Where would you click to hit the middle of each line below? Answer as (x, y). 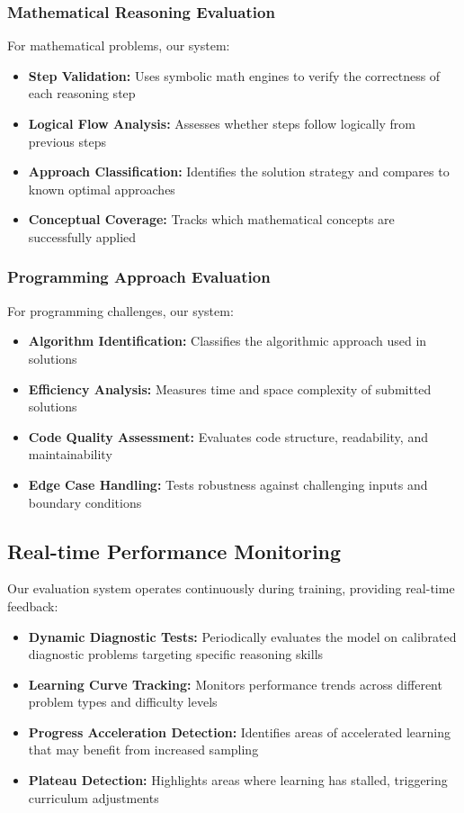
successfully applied (82, 236)
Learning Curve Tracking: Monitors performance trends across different (235, 684)
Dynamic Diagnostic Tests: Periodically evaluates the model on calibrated (242, 636)
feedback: (33, 605)
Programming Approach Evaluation (139, 277)
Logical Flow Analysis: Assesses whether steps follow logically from (222, 123)
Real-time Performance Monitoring (174, 551)
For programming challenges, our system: (120, 310)
